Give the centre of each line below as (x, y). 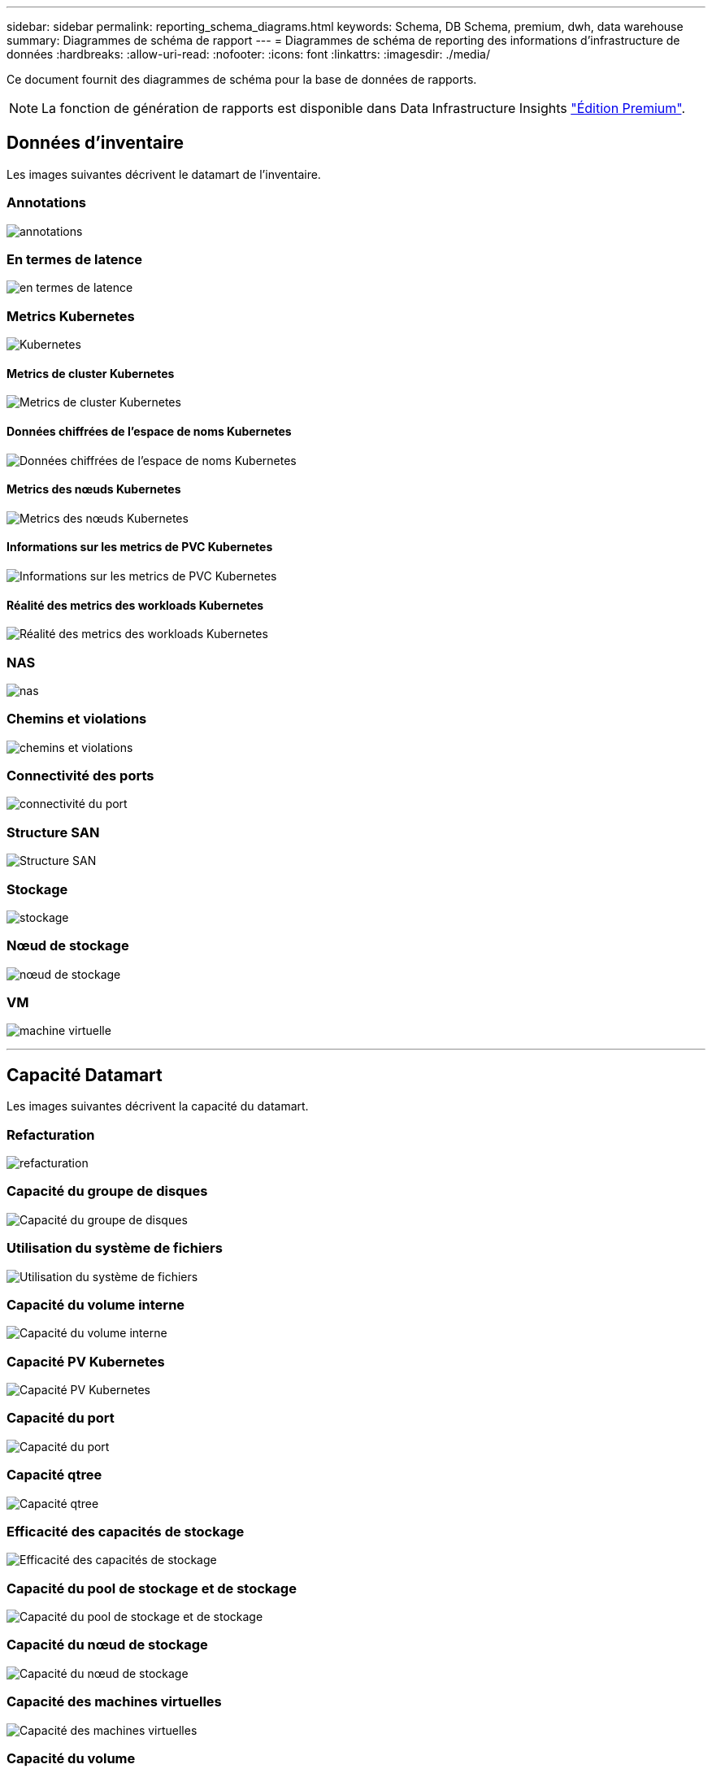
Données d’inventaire (96, 143)
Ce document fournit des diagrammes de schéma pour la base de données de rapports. (242, 79)
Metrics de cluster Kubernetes (91, 373)
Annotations (46, 203)
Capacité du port (61, 1418)
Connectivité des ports (80, 776)
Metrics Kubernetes (71, 316)
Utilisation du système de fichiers (115, 1248)
